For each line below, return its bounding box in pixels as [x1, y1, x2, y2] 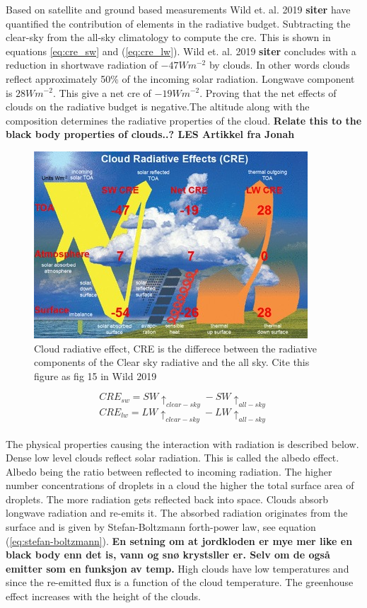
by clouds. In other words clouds [209, 57, 350, 72]
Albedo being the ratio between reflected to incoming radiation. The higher [6, 464, 332, 478]
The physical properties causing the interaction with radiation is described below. [6, 436, 359, 451]
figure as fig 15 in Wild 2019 [34, 368, 157, 383]
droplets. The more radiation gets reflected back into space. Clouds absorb [6, 491, 328, 506]
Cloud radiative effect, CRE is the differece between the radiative [34, 340, 317, 355]
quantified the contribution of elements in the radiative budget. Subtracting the [6, 16, 351, 30]
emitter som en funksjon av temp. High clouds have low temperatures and [6, 561, 349, 575]
